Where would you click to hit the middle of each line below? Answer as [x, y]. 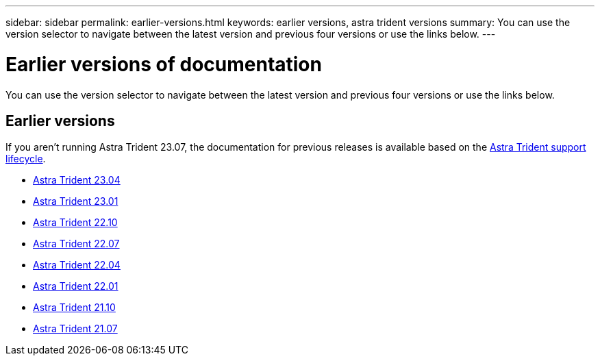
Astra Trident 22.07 [76, 244]
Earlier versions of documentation [164, 64]
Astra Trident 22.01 [76, 286]
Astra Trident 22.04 [77, 265]
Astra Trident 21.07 [75, 329]
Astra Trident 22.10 [75, 223]
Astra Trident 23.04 [77, 180]
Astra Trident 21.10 [74, 308]
